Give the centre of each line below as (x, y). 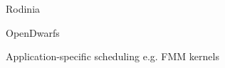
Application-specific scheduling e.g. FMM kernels (112, 56)
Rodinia (23, 8)
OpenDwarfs (33, 32)
